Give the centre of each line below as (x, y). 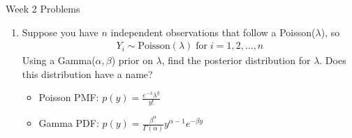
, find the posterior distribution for (236, 60)
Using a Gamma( (59, 60)
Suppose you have (60, 32)
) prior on (132, 60)
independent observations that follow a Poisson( (213, 32)
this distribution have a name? (87, 74)
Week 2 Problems (43, 8)
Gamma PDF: (69, 123)
